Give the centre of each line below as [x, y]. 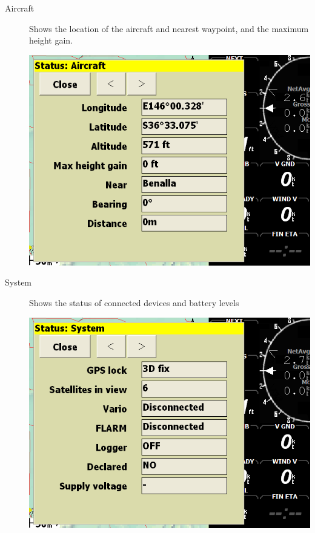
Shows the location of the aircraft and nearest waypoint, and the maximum [169, 28]
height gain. [51, 40]
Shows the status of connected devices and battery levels [134, 302]
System [18, 282]
